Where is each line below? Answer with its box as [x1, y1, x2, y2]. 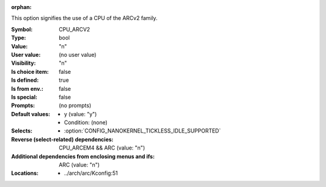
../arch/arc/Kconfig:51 [64, 169, 118, 177]
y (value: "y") [64, 110, 97, 117]
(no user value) [59, 51, 97, 58]
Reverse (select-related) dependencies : [11, 136, 114, 143]
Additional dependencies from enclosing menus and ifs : [11, 153, 155, 160]
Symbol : [11, 25, 33, 33]
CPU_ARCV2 [59, 25, 91, 33]
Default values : [11, 110, 51, 117]
